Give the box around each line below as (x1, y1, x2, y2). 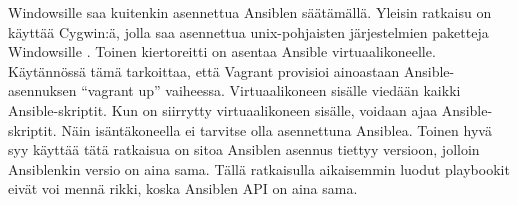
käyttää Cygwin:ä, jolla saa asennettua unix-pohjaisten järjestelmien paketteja (8, 21, 489, 42)
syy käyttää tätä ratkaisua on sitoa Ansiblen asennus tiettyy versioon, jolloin (8, 139, 480, 160)
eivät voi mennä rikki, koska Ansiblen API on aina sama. (8, 178, 358, 199)
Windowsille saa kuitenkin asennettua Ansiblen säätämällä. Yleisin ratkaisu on (8, 2, 492, 22)
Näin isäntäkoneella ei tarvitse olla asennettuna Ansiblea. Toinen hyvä (61, 119, 492, 140)
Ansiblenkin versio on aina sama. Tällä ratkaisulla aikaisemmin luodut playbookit (8, 158, 510, 179)
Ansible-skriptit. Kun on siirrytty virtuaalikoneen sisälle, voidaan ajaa (8, 99, 438, 120)
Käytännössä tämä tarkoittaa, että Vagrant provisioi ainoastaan (8, 60, 400, 81)
